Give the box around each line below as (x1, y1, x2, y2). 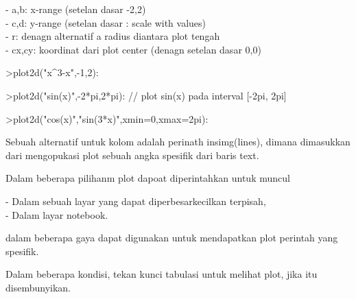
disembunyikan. (5, 280, 71, 294)
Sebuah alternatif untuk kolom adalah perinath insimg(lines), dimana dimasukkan (5, 134, 351, 149)
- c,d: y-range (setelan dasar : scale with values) (5, 15, 206, 29)
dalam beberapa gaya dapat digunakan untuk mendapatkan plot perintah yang (5, 230, 338, 245)
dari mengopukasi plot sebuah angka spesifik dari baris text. (5, 147, 259, 162)
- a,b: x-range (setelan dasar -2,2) (5, 2, 146, 16)
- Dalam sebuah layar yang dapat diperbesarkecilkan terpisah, (5, 193, 266, 208)
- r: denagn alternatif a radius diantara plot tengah (5, 29, 220, 43)
